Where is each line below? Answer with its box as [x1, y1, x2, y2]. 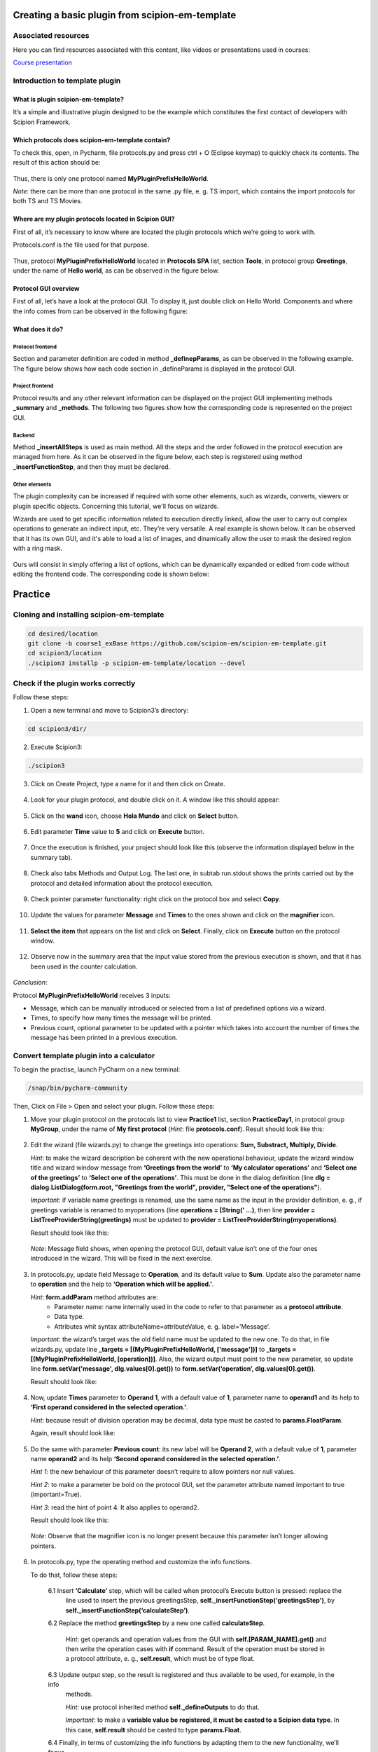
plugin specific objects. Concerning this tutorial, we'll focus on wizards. [13, 502, 219, 510]
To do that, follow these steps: [30, 1570, 118, 1579]
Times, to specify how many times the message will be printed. [30, 1013, 213, 1022]
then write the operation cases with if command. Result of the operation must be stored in [65, 1644, 325, 1653]
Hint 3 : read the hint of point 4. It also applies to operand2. [30, 1503, 199, 1512]
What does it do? [13, 324, 64, 333]
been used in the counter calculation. [30, 962, 138, 971]
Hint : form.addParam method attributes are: [30, 1293, 158, 1301]
